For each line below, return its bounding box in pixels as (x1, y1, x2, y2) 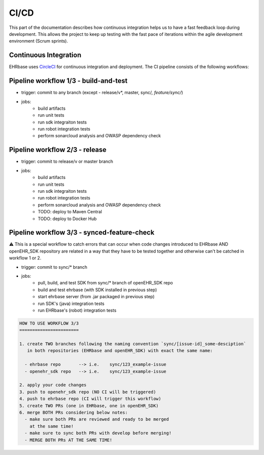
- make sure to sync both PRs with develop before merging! (24, 430, 172, 436)
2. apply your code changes (19, 382, 87, 388)
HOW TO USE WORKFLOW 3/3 (19, 320, 79, 326)
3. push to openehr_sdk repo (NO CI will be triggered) (19, 389, 156, 395)
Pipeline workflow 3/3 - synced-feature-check (9, 228, 154, 237)
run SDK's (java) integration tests (38, 301, 105, 306)
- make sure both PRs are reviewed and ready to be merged (24, 417, 169, 422)
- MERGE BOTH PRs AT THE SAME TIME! (24, 437, 112, 443)
